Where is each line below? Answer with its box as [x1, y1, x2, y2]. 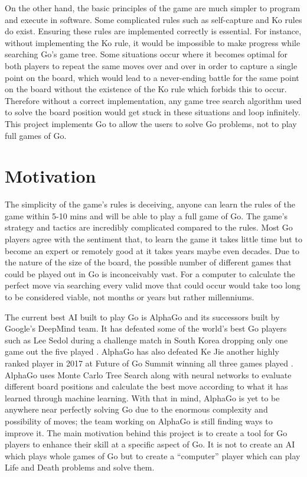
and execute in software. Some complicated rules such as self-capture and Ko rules [5, 13, 302, 25]
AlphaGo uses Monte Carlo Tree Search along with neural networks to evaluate [5, 368, 292, 381]
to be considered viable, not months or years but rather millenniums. [5, 291, 254, 303]
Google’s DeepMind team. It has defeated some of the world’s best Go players [5, 322, 287, 335]
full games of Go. [5, 129, 67, 141]
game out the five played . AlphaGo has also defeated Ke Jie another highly [5, 345, 279, 358]
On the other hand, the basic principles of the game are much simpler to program [5, 2, 301, 14]
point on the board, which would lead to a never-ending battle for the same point [5, 71, 299, 83]
